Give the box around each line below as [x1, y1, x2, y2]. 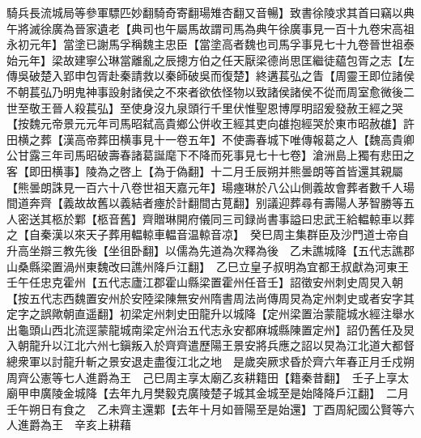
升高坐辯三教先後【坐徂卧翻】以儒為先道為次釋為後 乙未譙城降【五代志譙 [6, 241, 403, 258]
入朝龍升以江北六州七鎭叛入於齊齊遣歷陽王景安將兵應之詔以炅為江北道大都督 [6, 337, 415, 354]
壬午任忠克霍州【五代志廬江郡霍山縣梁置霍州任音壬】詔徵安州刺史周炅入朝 [6, 274, 403, 291]
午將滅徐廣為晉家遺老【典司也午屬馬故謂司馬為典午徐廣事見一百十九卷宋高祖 [6, 19, 415, 36]
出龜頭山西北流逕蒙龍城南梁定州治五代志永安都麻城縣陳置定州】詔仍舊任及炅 [6, 321, 415, 338]
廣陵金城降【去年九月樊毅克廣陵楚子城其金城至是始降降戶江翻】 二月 [40, 385, 409, 402]
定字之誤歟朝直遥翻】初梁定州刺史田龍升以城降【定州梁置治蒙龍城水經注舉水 [6, 305, 415, 322]
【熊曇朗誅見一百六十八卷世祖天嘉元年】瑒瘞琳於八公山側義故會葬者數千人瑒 [6, 178, 415, 195]
